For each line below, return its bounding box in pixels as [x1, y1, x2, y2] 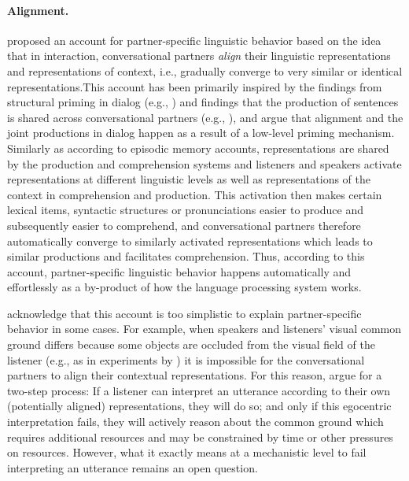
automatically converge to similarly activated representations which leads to [7, 232, 373, 249]
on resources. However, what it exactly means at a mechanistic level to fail [7, 444, 367, 461]
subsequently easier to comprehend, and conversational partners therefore [7, 216, 361, 233]
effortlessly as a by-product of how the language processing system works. [7, 279, 362, 295]
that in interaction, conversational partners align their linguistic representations [7, 47, 391, 64]
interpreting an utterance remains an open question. [7, 459, 258, 475]
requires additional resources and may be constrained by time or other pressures [7, 428, 393, 445]
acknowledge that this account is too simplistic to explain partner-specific [7, 305, 362, 321]
